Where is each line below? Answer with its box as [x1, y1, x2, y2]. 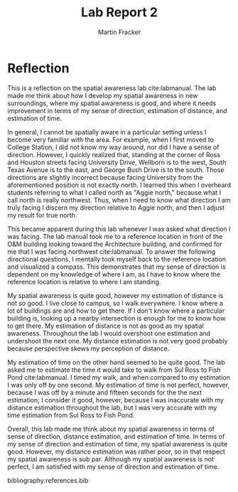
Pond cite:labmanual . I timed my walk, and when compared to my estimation [7, 373, 231, 381]
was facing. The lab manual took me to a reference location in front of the [7, 232, 223, 240]
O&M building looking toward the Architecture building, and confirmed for [7, 240, 222, 248]
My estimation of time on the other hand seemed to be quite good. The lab [7, 358, 225, 366]
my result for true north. [7, 210, 77, 219]
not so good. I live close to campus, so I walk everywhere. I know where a [7, 299, 224, 307]
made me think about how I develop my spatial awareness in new [7, 91, 198, 100]
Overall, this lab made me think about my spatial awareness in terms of [7, 424, 215, 433]
